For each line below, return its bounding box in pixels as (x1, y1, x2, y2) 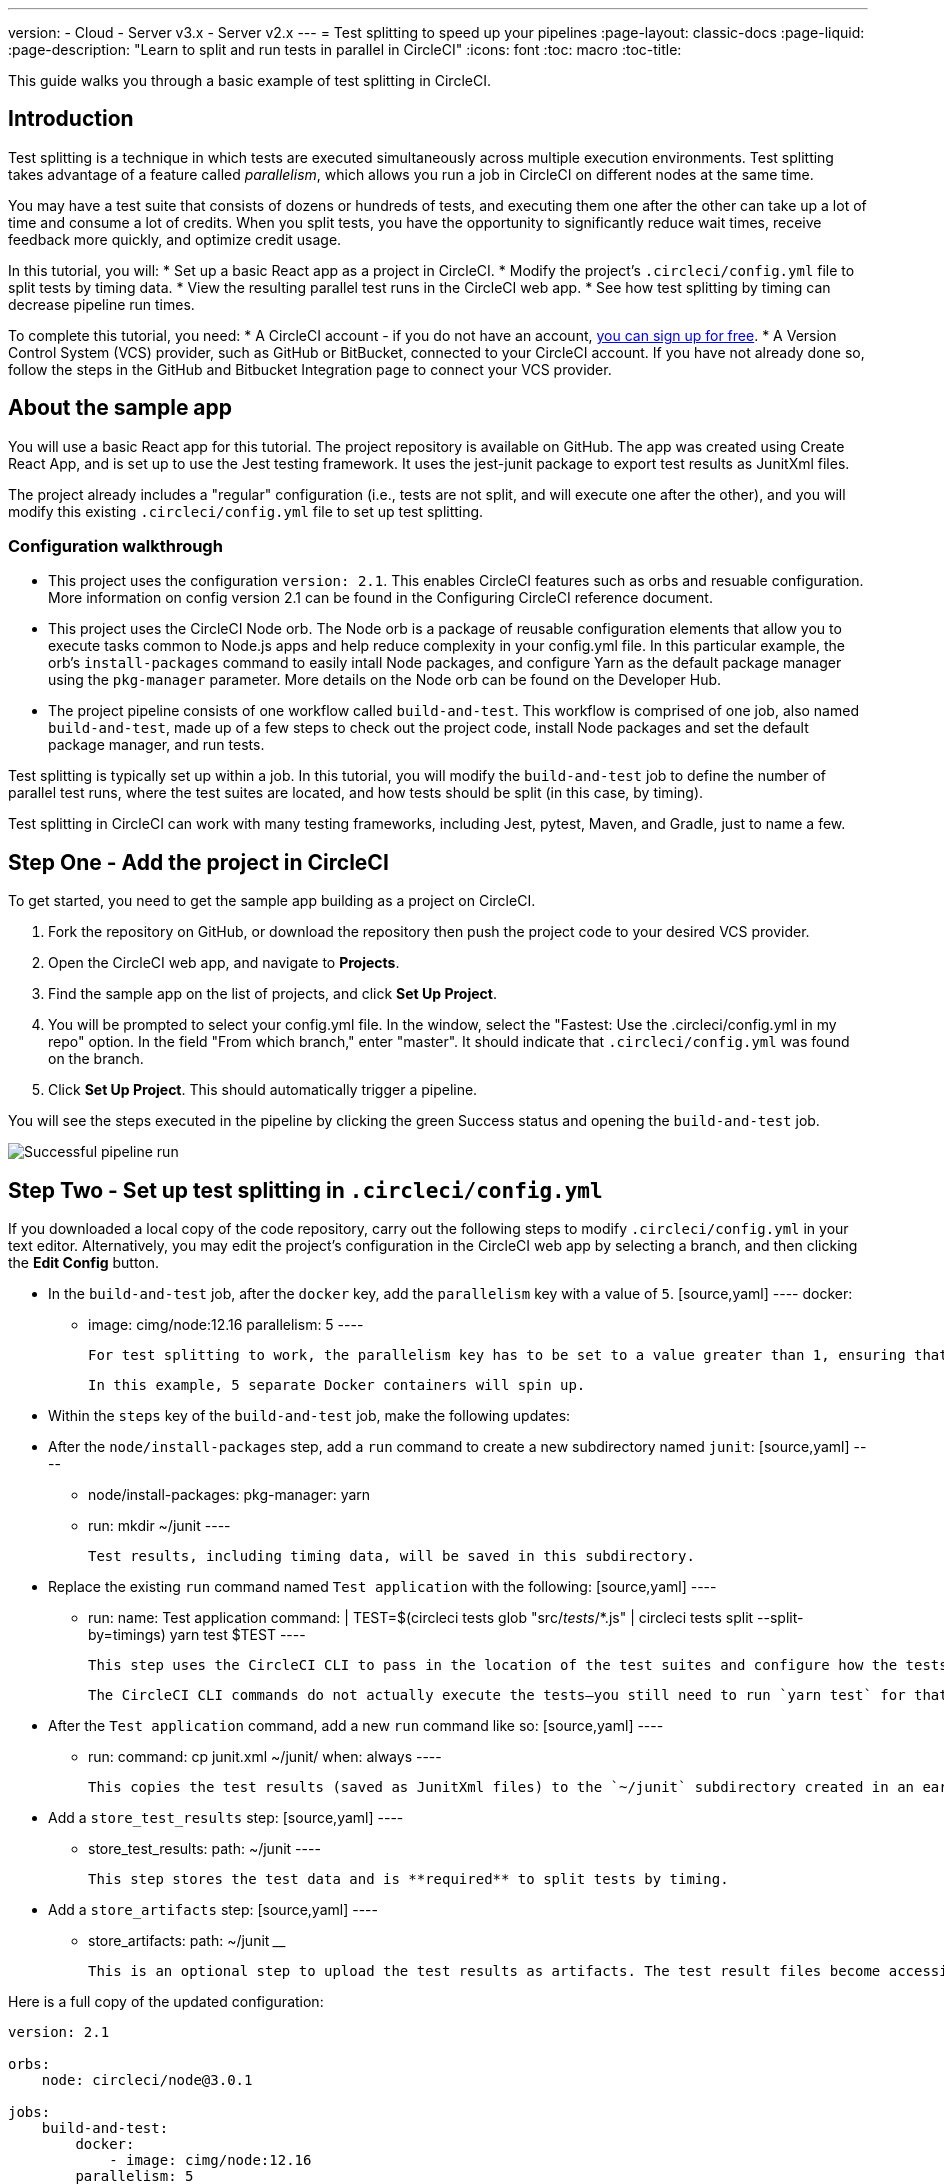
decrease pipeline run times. (8, 295, 195, 313)
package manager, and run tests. (48, 736, 265, 754)
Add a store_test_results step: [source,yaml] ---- (48, 1809, 404, 1827)
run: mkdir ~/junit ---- (88, 1517, 231, 1535)
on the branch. (48, 1050, 144, 1068)
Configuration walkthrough (8, 536, 223, 557)
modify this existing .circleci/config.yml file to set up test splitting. (8, 502, 484, 520)
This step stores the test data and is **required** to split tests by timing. (88, 1871, 729, 1888)
